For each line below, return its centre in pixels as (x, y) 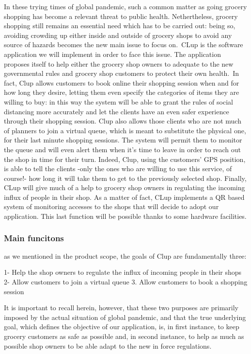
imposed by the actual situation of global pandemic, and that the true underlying (125, 317)
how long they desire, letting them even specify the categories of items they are (122, 92)
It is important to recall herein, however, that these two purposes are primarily (121, 308)
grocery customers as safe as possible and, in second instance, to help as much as (124, 336)
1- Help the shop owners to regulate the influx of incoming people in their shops (123, 272)
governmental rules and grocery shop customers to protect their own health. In (122, 73)
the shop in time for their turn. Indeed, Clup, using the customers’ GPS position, (125, 159)
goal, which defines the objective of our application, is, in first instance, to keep (122, 327)
